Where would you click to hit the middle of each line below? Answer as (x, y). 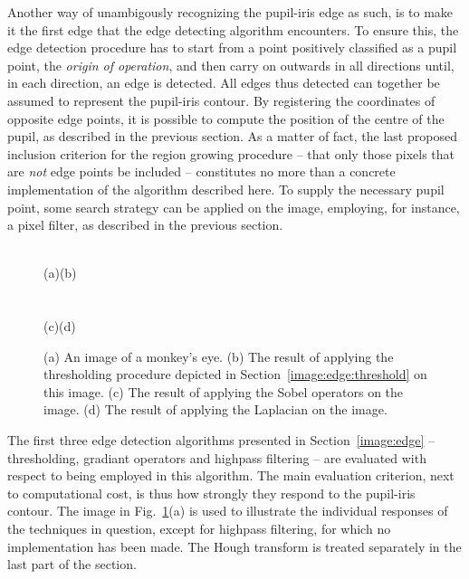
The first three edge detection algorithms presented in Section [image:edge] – (221, 440)
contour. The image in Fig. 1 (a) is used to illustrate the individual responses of (228, 511)
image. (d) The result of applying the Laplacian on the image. (215, 409)
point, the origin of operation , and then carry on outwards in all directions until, (231, 65)
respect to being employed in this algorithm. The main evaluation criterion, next (231, 475)
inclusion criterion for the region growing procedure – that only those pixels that (231, 153)
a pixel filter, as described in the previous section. (145, 225)
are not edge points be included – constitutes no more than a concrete (201, 171)
